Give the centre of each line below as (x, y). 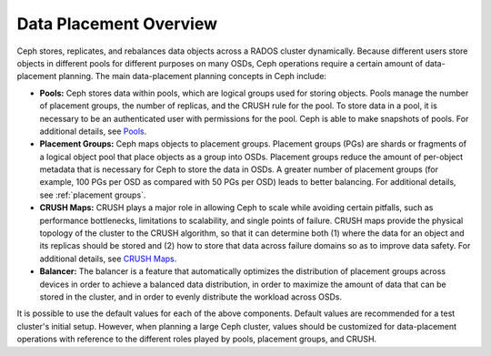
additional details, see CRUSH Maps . (108, 259)
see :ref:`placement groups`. (93, 195)
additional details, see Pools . (93, 131)
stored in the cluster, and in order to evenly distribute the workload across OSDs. (191, 297)
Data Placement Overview (117, 24)
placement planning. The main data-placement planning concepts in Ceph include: (172, 76)
